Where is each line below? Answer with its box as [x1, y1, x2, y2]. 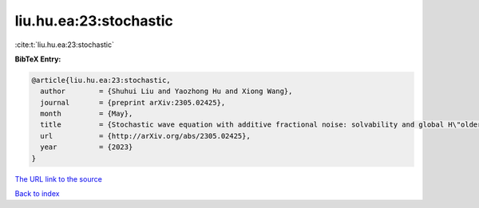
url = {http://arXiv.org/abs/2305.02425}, [40, 131, 251, 140]
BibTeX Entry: [14, 54, 61, 64]
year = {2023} [40, 143, 133, 151]
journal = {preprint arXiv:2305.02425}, [40, 98, 226, 107]
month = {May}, [40, 109, 133, 119]
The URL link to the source [14, 174, 103, 183]
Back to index [14, 189, 60, 198]
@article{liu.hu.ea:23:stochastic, [31, 76, 171, 84]
